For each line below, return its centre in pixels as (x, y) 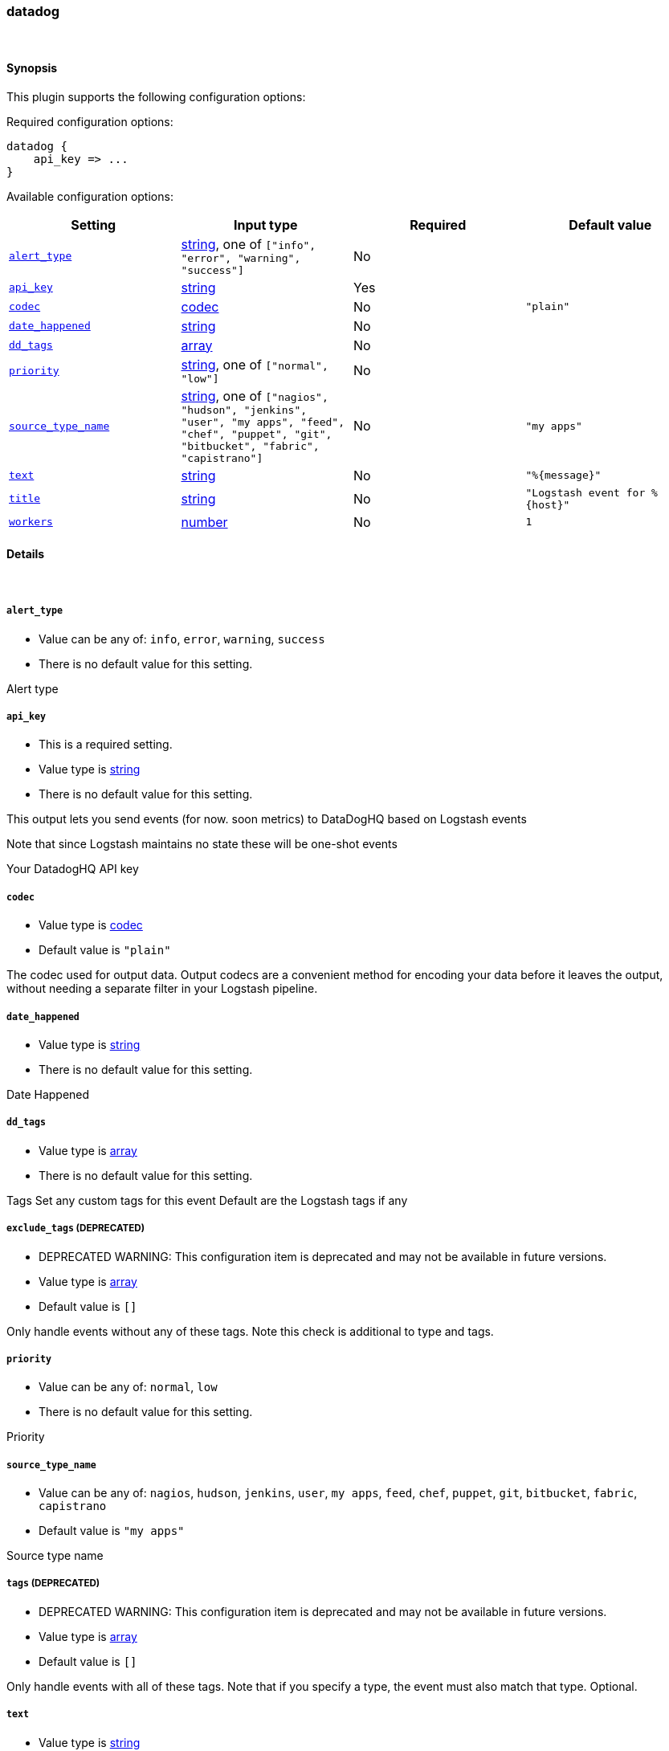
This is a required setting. (106, 745)
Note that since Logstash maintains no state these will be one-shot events (202, 844)
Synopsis (32, 67)
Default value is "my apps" (112, 1531)
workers (31, 522)
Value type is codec (91, 925)
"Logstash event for (585, 492)
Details (26, 554)
